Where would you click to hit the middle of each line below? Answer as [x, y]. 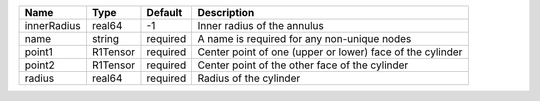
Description [226, 12]
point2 [39, 65]
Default [164, 12]
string [105, 38]
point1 [39, 52]
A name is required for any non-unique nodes [304, 38]
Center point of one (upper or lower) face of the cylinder [330, 52]
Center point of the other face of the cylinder [303, 65]
